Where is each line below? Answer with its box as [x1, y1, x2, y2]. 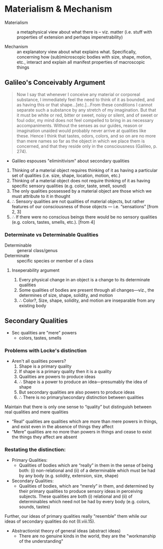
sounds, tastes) [19, 504, 50, 510]
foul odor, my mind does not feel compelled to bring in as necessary [16, 117, 154, 123]
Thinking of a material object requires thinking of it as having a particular [11, 167, 158, 173]
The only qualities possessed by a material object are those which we [11, 188, 152, 194]
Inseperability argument [11, 267, 60, 274]
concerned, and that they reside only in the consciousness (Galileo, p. [16, 143, 158, 149]
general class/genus [17, 248, 58, 254]
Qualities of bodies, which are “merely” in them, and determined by [19, 483, 154, 489]
